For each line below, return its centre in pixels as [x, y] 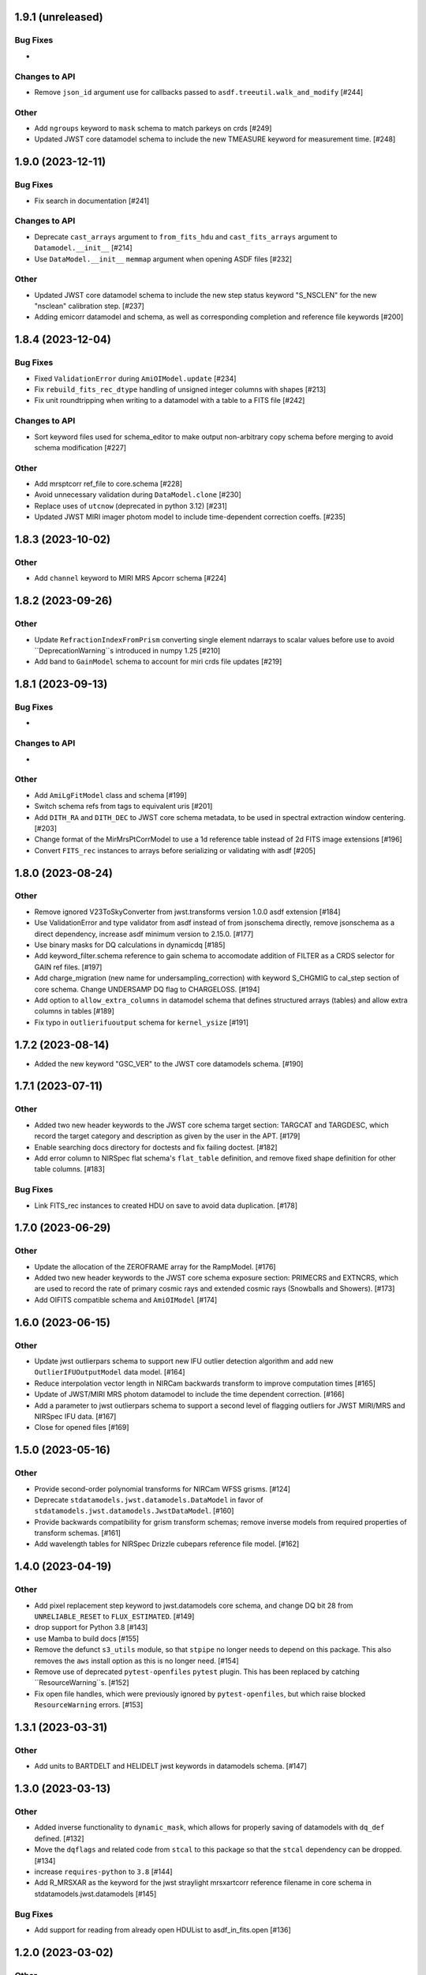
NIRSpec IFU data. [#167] [75, 1416]
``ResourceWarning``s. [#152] [82, 1683]
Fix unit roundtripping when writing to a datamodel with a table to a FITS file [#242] [170, 401]
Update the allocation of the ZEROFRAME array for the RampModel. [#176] [155, 1266]
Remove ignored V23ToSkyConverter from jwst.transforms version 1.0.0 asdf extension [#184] [187, 912]
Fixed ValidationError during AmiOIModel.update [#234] [135, 378]
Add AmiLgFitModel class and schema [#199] [110, 795]
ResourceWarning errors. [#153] [89, 1705]
